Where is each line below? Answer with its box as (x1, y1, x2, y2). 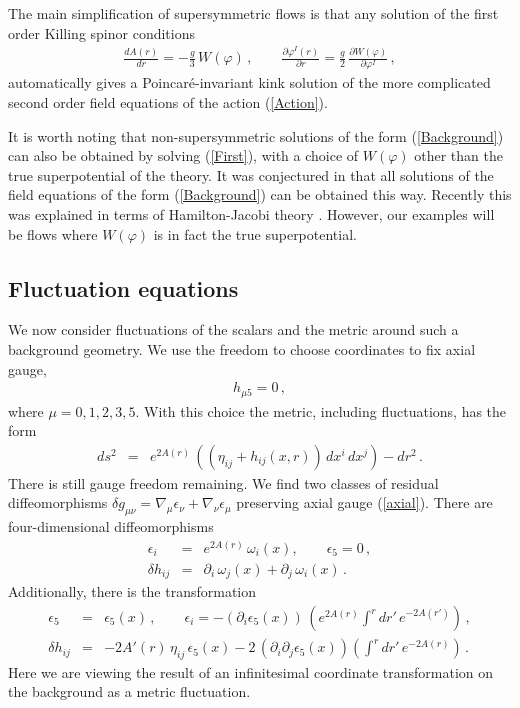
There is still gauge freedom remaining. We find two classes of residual (8, 472, 439, 493)
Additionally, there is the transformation (8, 581, 257, 602)
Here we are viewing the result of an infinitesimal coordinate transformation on (8, 661, 494, 682)
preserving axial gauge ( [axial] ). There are (236, 492, 493, 513)
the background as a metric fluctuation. (8, 681, 251, 702)
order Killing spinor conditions (8, 22, 195, 43)
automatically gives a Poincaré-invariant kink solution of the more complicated (8, 72, 491, 93)
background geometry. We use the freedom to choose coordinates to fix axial (8, 339, 476, 359)
